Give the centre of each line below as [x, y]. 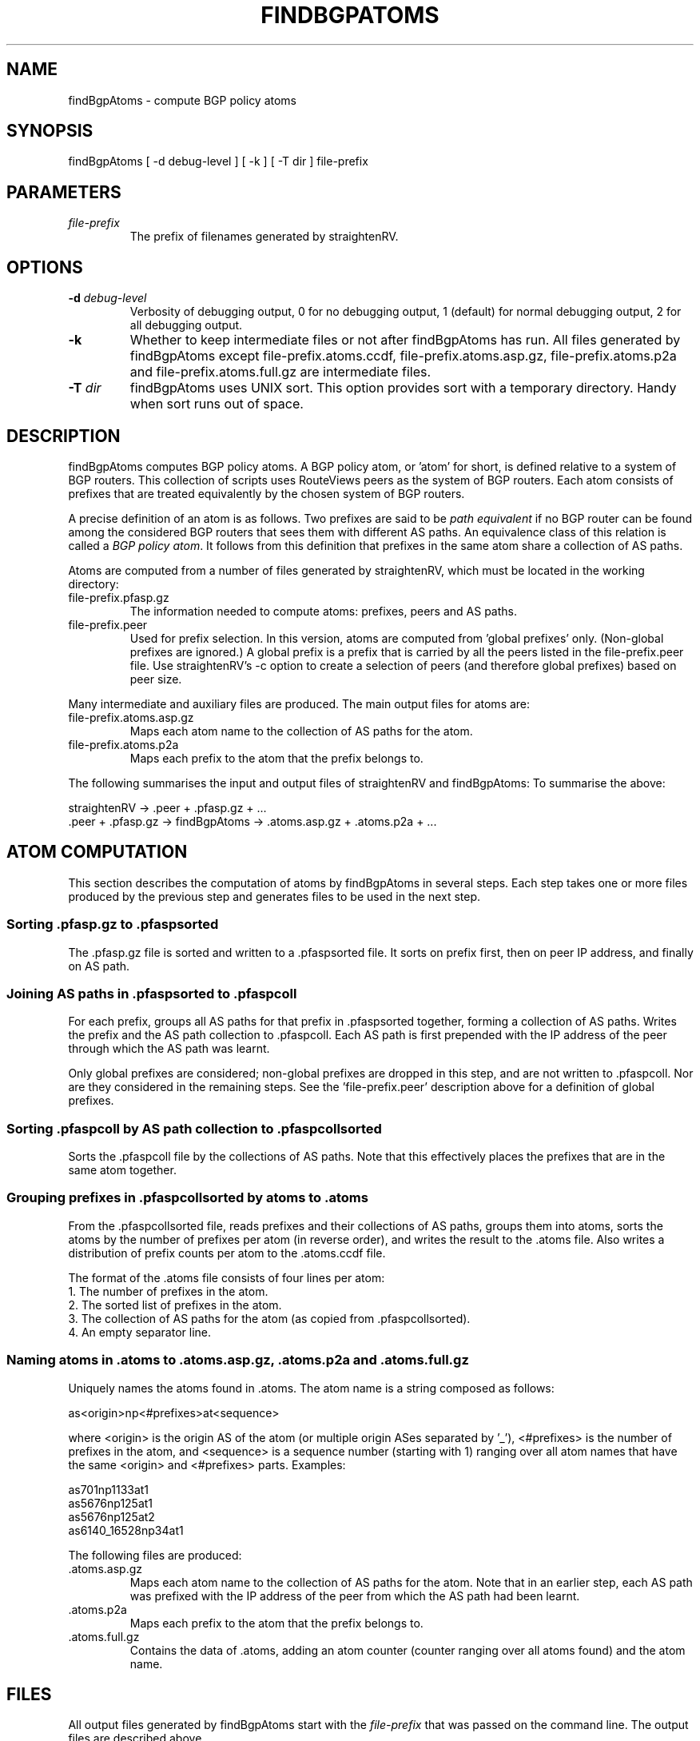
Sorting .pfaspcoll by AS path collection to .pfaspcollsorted [194, 1128]
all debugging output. [186, 325]
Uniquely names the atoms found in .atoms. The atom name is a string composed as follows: [311, 1388]
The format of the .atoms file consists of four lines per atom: [227, 1277]
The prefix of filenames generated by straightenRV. [264, 237]
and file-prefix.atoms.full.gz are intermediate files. [280, 372]
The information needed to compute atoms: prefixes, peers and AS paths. [323, 611]
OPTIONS [45, 267]
